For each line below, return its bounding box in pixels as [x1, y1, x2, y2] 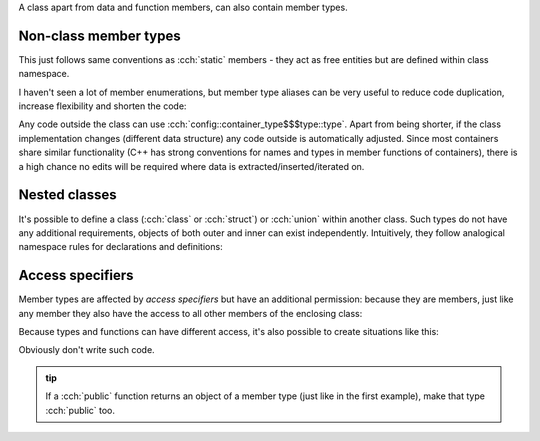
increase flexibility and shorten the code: [18, 100, 187, 112]
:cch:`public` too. [45, 404, 115, 416]
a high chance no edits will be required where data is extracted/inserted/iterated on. [18, 160, 365, 172]
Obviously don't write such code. [18, 344, 155, 356]
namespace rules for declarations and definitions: [18, 241, 224, 253]
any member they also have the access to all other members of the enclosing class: [18, 307, 363, 319]
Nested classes [18, 186, 117, 204]
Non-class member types [18, 27, 181, 44]
